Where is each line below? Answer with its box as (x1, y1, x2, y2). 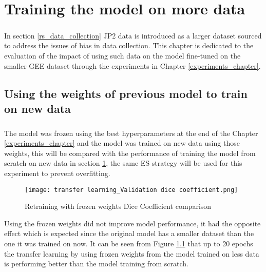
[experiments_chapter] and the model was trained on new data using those (4, 138, 240, 148)
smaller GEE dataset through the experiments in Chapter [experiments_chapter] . (4, 60, 261, 71)
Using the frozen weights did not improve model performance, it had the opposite (4, 218, 261, 228)
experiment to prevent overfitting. (4, 168, 110, 179)
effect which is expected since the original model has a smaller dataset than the (4, 228, 254, 239)
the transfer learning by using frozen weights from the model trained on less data (4, 248, 259, 259)
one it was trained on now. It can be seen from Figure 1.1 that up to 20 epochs (4, 238, 253, 249)
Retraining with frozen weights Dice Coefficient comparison (25, 201, 212, 211)
